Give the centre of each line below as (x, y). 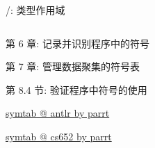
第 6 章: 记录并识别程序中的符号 (77, 43)
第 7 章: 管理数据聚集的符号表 (73, 66)
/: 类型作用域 (35, 10)
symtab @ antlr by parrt (58, 113)
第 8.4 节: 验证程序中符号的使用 (76, 89)
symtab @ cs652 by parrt (59, 136)
